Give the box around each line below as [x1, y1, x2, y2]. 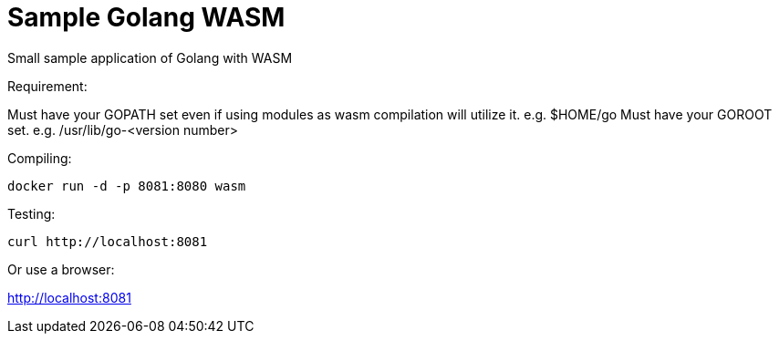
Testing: [7, 205, 56, 222]
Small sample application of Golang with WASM [7, 49, 293, 66]
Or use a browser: [7, 261, 115, 277]
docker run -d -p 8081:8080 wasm [7, 178, 246, 193]
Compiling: [7, 150, 72, 166]
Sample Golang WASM [7, 2, 286, 33]
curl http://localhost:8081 [7, 233, 208, 249]
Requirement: [7, 77, 88, 94]
